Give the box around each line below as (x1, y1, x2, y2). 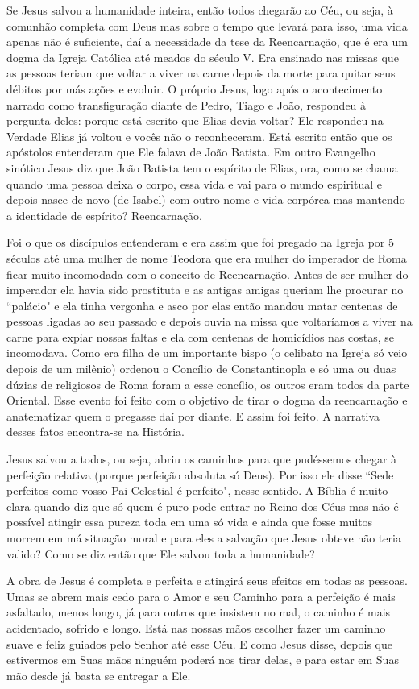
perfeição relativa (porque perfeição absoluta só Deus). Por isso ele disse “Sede (6, 466, 394, 483)
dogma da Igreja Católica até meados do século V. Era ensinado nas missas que (6, 48, 399, 65)
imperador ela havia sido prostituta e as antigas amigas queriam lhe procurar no (6, 281, 404, 298)
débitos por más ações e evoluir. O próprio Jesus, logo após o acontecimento (6, 80, 383, 97)
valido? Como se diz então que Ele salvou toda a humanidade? (6, 545, 315, 562)
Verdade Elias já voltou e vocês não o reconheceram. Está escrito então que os (6, 127, 392, 144)
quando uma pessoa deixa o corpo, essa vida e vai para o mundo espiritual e (6, 175, 382, 192)
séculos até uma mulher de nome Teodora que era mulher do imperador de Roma (6, 249, 407, 266)
